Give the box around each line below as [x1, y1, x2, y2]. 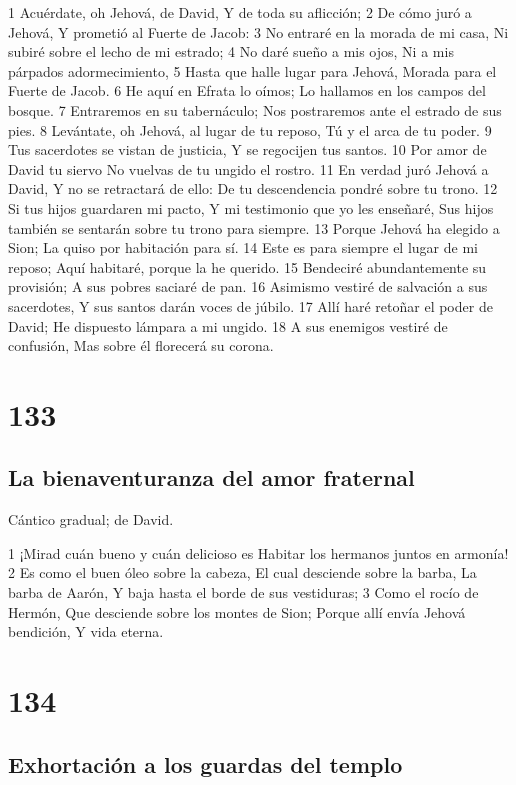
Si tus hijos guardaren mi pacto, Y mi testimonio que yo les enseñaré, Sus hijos [8, 197, 494, 218]
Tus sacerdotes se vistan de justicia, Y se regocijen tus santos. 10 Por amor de [8, 139, 487, 160]
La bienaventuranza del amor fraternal [8, 462, 415, 493]
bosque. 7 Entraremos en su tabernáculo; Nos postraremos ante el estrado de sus [8, 99, 502, 120]
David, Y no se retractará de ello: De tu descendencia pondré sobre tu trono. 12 [8, 178, 498, 199]
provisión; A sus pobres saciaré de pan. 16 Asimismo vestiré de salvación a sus [8, 276, 488, 297]
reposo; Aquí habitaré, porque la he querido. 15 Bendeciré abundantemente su [8, 256, 487, 277]
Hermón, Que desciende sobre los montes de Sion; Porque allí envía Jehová [8, 601, 466, 622]
